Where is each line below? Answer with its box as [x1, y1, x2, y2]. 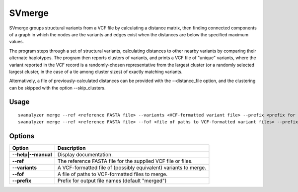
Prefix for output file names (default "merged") [57, 177, 167, 184]
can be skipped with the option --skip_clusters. [9, 85, 106, 91]
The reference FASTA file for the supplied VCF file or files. [57, 158, 193, 165]
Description [57, 145, 86, 152]
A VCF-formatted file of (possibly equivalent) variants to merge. [57, 164, 206, 171]
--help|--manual [12, 151, 52, 158]
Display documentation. [57, 151, 113, 158]
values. [9, 39, 24, 45]
